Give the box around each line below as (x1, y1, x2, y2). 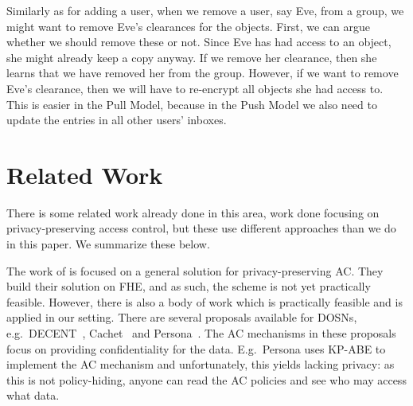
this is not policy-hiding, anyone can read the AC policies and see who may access (6, 371, 407, 388)
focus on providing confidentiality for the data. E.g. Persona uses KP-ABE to (6, 340, 386, 357)
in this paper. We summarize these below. (6, 236, 210, 252)
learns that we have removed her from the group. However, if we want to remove (6, 64, 399, 81)
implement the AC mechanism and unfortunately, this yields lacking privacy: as (6, 356, 395, 373)
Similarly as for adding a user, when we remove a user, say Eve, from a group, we (6, 2, 404, 18)
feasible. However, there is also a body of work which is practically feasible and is (6, 293, 403, 310)
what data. (6, 387, 60, 404)
